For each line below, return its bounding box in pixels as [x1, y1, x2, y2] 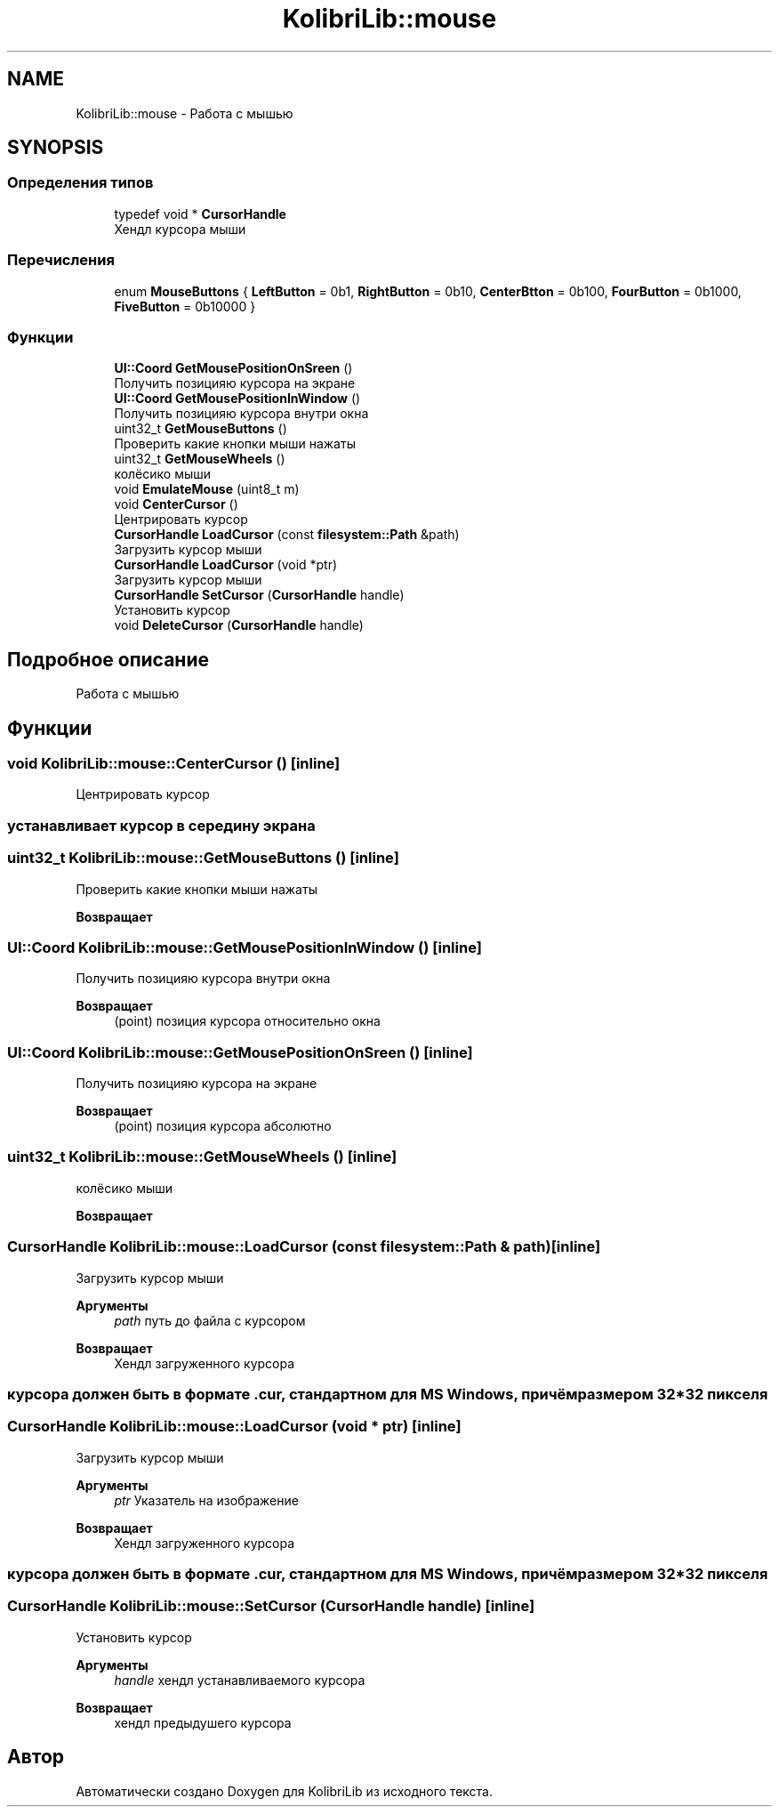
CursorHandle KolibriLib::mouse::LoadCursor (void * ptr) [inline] [7, 1417, 462, 1436]
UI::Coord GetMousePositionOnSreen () [114, 360, 353, 376]
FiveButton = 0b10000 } [114, 298, 256, 314]
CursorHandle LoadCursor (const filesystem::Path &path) [114, 527, 460, 543]
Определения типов [7, 173, 154, 192]
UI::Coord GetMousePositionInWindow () [114, 391, 361, 407]
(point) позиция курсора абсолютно [114, 1118, 332, 1133]
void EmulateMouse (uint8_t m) [114, 481, 300, 497]
